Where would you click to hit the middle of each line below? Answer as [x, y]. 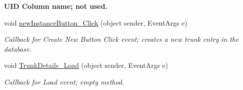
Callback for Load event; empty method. [64, 81]
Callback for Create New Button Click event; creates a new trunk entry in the [121, 39]
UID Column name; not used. [56, 6]
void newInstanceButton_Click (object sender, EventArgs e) [96, 22]
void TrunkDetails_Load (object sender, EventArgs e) [86, 65]
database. [18, 48]
